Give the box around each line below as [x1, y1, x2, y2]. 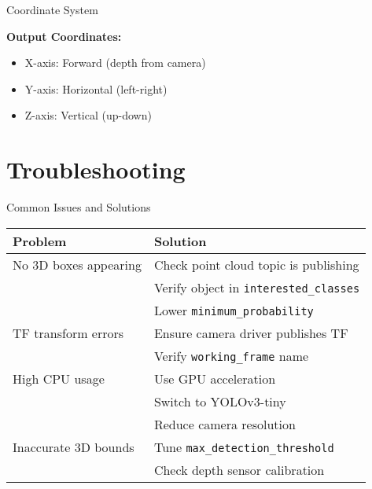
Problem [13, 231, 67, 250]
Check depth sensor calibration [153, 460, 325, 479]
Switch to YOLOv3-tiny [153, 392, 286, 410]
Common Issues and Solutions [6, 199, 151, 215]
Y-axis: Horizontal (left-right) [24, 80, 168, 97]
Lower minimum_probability [153, 300, 314, 319]
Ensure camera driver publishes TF [153, 323, 348, 342]
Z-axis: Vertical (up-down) [24, 107, 152, 123]
